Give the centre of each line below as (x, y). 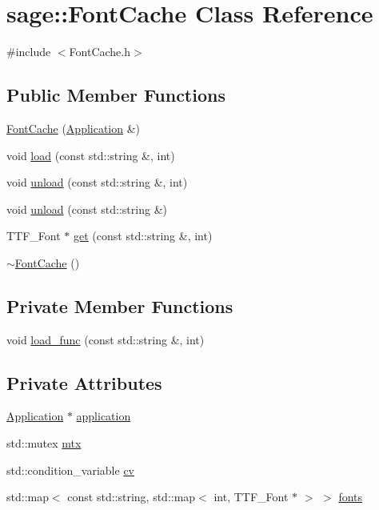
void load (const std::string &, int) (91, 155)
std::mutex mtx (44, 443)
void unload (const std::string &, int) (97, 182)
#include (29, 52)
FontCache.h (100, 52)
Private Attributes (84, 382)
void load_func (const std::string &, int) (106, 339)
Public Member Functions (116, 95)
